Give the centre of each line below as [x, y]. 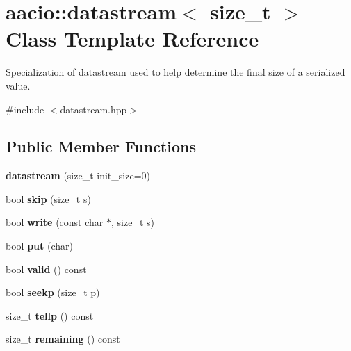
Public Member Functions [101, 146]
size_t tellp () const [50, 315]
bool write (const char [55, 222]
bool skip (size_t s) [48, 198]
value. [18, 85]
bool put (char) [39, 246]
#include [25, 109]
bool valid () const [46, 269]
